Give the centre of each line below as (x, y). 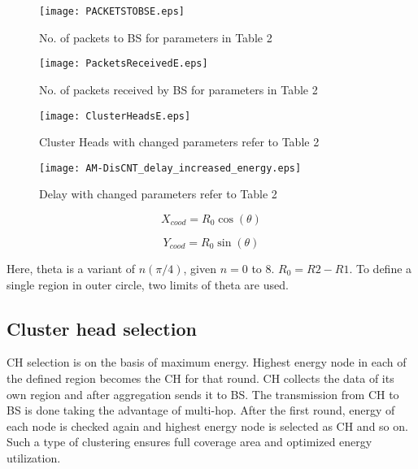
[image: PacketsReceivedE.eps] (124, 64)
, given (200, 268)
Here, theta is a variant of (71, 268)
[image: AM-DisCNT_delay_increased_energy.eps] (170, 168)
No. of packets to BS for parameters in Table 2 (156, 37)
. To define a (381, 268)
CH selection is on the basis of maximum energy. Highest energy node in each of (207, 362)
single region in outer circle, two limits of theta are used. (148, 284)
